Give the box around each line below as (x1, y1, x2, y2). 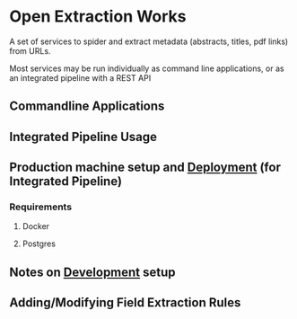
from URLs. (9, 45, 51, 56)
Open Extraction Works (9, 6, 187, 27)
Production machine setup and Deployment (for (9, 160, 281, 175)
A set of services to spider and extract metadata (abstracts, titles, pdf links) (9, 36, 289, 47)
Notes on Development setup (9, 264, 177, 279)
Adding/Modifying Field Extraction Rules (9, 295, 241, 311)
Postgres (22, 238, 57, 249)
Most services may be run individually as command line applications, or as (9, 63, 284, 74)
